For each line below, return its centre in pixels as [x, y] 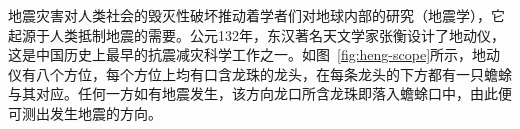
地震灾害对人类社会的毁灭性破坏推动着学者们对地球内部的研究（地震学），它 [256, 15]
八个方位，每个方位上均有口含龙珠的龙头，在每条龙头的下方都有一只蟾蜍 [273, 73]
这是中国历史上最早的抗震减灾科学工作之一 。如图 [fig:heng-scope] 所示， [240, 54]
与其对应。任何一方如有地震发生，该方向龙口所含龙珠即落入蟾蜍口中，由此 [253, 93]
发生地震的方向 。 [105, 112]
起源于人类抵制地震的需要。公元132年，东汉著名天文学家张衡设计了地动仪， [256, 34]
